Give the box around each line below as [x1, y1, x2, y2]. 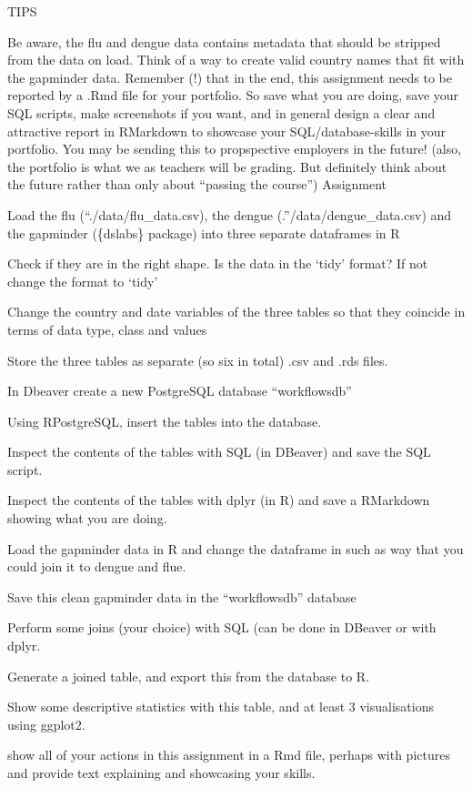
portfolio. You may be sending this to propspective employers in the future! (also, [7, 139, 462, 158]
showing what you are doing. [7, 509, 167, 528]
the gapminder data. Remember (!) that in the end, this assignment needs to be [7, 67, 453, 86]
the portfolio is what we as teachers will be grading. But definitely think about [7, 157, 447, 176]
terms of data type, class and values [7, 319, 207, 338]
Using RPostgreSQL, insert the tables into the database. [7, 411, 322, 430]
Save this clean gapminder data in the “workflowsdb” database [7, 587, 357, 606]
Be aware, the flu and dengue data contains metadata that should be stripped [7, 32, 441, 51]
